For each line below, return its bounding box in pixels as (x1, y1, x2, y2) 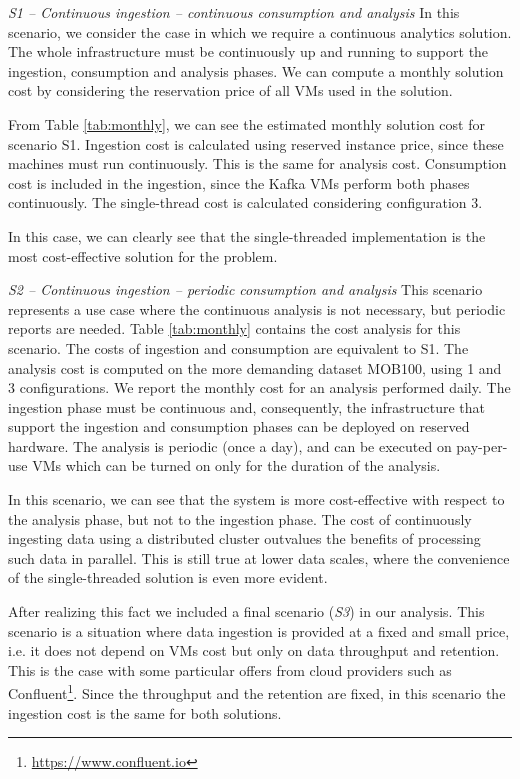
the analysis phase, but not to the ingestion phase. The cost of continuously (8, 508, 472, 529)
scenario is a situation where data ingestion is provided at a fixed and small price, (8, 620, 510, 641)
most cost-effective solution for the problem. (8, 245, 278, 266)
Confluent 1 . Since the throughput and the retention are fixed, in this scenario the (8, 680, 506, 704)
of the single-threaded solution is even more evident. (8, 567, 328, 588)
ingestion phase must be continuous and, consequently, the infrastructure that (8, 396, 486, 417)
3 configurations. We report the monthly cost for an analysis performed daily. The (8, 377, 511, 398)
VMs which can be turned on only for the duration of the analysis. (32, 455, 441, 476)
